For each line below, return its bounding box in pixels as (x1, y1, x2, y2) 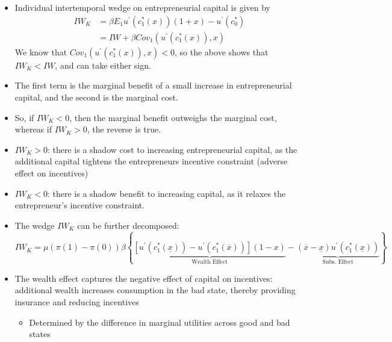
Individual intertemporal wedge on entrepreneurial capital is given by (14, 1, 270, 14)
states (29, 328, 51, 340)
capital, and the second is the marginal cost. (14, 91, 178, 104)
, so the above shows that (175, 45, 269, 58)
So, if (14, 111, 34, 123)
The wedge (14, 219, 55, 231)
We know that (14, 45, 67, 58)
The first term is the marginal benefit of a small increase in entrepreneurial (14, 79, 292, 92)
